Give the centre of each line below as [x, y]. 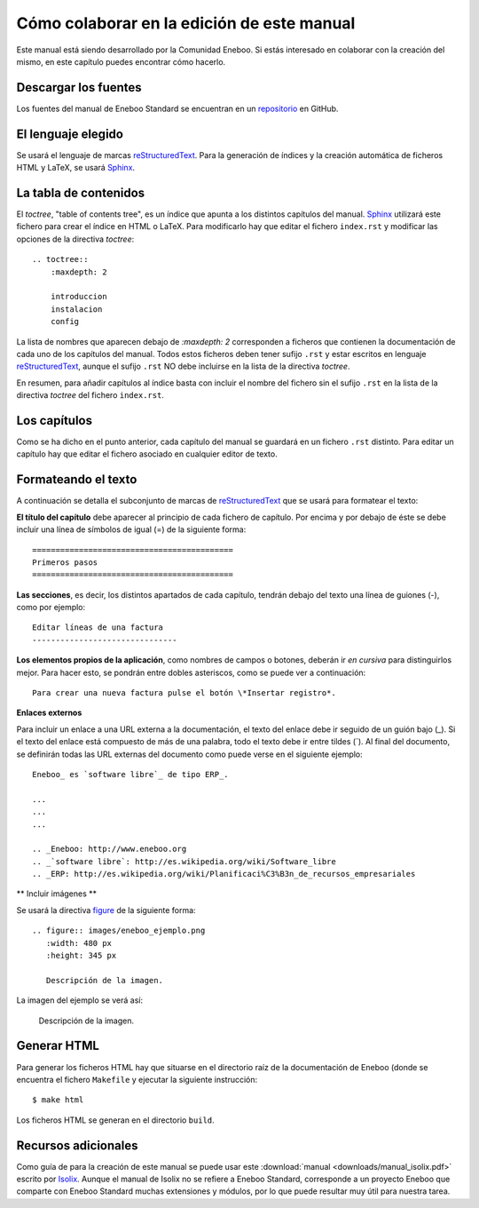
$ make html [58, 1100]
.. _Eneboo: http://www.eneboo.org [110, 849]
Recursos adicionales [77, 1145]
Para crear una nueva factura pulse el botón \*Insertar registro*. [184, 693]
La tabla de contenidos [81, 192]
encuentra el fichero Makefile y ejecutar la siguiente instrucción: [137, 1079]
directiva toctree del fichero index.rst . [90, 395]
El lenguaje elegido [70, 134]
